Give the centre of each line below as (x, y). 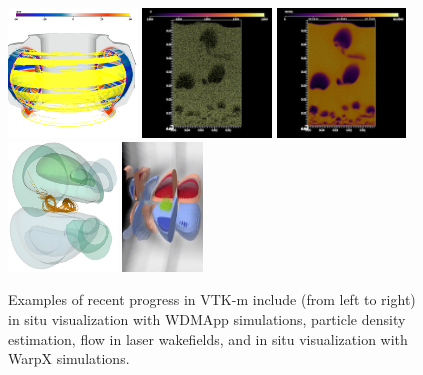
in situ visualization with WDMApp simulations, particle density (207, 318)
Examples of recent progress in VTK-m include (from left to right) (212, 299)
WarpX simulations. (69, 358)
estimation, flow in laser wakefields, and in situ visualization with (208, 338)
